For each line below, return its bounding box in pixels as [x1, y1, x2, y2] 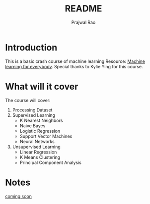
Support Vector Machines [19, 133, 73, 139]
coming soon [5, 193, 32, 199]
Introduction [5, 42, 58, 53]
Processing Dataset [12, 107, 53, 113]
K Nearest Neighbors [19, 117, 63, 123]
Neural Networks [19, 138, 55, 144]
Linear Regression [19, 149, 57, 155]
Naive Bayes [19, 122, 46, 129]
